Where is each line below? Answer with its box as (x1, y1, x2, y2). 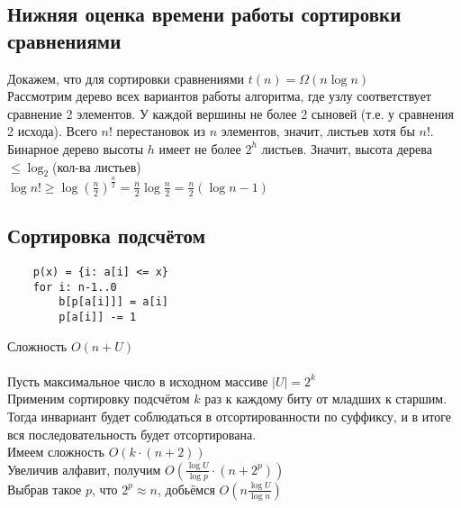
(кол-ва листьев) (52, 157, 141, 176)
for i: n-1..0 (32, 280, 117, 294)
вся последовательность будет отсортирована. (7, 424, 257, 443)
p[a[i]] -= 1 (59, 310, 137, 323)
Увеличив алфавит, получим (7, 459, 161, 478)
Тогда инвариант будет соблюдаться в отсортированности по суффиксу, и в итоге (7, 406, 452, 425)
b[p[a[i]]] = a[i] (59, 295, 168, 309)
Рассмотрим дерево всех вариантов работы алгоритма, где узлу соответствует (7, 86, 431, 105)
